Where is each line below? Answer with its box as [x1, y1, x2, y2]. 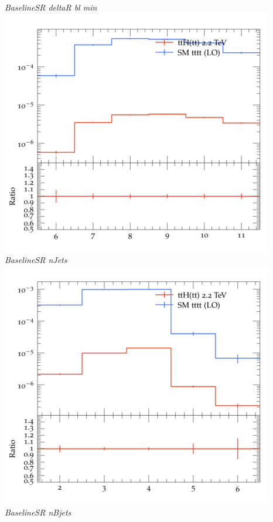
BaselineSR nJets [5, 254, 67, 266]
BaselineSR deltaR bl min [5, 1, 97, 13]
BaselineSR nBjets [5, 506, 71, 518]
